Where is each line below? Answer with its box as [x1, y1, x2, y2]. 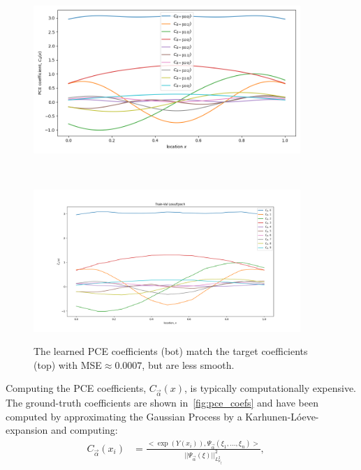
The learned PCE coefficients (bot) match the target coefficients [34, 344, 308, 358]
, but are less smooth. [142, 357, 235, 372]
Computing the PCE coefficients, [6, 381, 147, 395]
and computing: [51, 423, 118, 437]
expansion [6, 423, 48, 437]
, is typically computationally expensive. [184, 381, 357, 395]
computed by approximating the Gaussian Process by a [6, 409, 242, 423]
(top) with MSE [34, 357, 102, 372]
